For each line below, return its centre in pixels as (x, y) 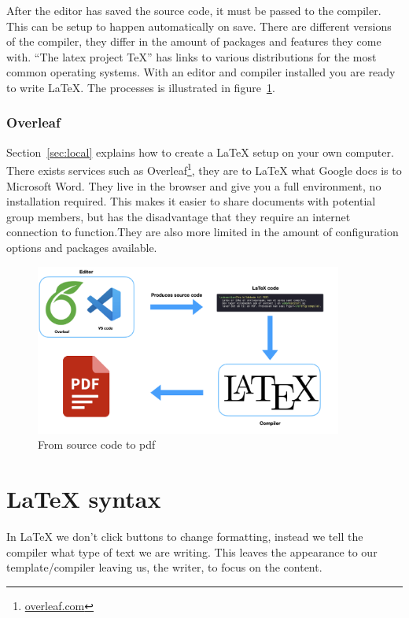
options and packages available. (82, 247)
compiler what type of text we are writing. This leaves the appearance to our (192, 551)
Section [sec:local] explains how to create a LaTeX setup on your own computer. (200, 152)
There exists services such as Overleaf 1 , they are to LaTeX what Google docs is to (204, 169)
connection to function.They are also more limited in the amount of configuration (203, 232)
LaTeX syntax (84, 498)
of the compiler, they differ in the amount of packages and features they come (194, 41)
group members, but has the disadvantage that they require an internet (179, 216)
